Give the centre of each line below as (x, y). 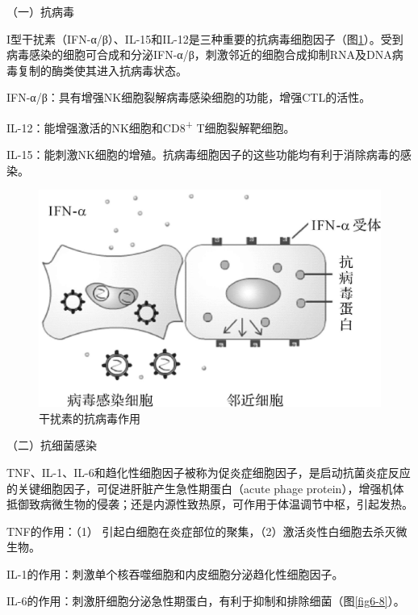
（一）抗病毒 (40, 11)
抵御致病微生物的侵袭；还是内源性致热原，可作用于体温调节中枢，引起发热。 (210, 504)
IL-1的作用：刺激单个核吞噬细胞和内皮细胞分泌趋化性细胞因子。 (175, 573)
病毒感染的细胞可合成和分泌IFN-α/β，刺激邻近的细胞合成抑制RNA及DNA (199, 54)
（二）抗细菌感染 (52, 445)
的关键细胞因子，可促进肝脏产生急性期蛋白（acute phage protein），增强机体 (205, 488)
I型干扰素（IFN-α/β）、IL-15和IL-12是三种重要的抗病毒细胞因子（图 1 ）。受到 (205, 38)
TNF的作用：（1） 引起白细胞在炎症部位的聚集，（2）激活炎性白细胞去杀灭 (201, 531)
